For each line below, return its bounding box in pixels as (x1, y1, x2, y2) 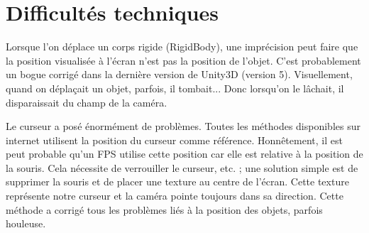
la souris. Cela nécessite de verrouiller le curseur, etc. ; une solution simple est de (6, 160, 358, 175)
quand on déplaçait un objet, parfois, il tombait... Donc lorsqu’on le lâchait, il (6, 80, 344, 95)
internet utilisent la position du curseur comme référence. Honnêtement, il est (6, 132, 343, 147)
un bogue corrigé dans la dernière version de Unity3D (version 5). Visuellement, (6, 67, 353, 82)
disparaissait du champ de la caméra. (6, 94, 167, 109)
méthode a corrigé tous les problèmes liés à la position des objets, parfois (6, 202, 323, 217)
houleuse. (6, 216, 46, 231)
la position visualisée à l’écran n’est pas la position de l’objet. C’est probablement (6, 53, 361, 67)
